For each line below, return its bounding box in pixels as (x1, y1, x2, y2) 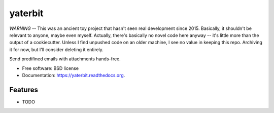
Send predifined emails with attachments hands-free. (9, 56, 121, 62)
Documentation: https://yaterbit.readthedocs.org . (22, 72, 125, 78)
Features (9, 85, 38, 94)
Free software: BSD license (22, 65, 79, 71)
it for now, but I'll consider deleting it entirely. (9, 46, 104, 53)
